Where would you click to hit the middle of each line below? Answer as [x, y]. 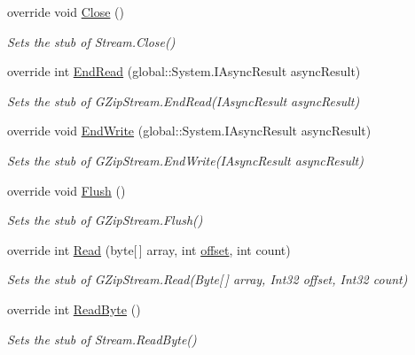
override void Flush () [67, 190]
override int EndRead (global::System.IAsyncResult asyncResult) [184, 71]
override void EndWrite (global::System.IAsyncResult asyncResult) [189, 131]
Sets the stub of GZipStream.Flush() [105, 220]
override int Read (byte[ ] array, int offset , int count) [149, 249]
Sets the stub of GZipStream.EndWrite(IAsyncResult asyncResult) [185, 160]
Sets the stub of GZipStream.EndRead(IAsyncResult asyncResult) [184, 100]
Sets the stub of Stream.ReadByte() [102, 339]
